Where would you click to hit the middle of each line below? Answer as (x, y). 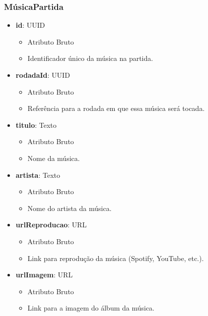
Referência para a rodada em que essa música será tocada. (116, 108)
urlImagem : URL (44, 275)
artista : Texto (38, 175)
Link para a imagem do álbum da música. (91, 308)
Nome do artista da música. (69, 208)
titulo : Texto (36, 125)
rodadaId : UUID (43, 75)
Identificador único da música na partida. (90, 58)
